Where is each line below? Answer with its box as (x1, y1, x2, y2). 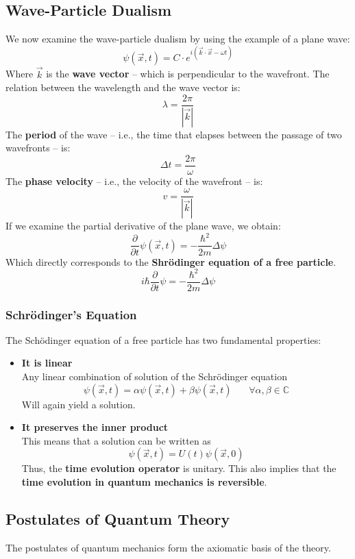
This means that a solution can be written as (21, 433, 211, 447)
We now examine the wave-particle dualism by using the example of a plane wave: (5, 32, 350, 46)
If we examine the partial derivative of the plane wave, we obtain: (5, 219, 281, 233)
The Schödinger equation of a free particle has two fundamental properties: (5, 332, 321, 347)
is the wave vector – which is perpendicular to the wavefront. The (46, 66, 330, 81)
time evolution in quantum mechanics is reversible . (21, 475, 267, 489)
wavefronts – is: (5, 140, 71, 155)
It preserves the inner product (21, 420, 169, 434)
